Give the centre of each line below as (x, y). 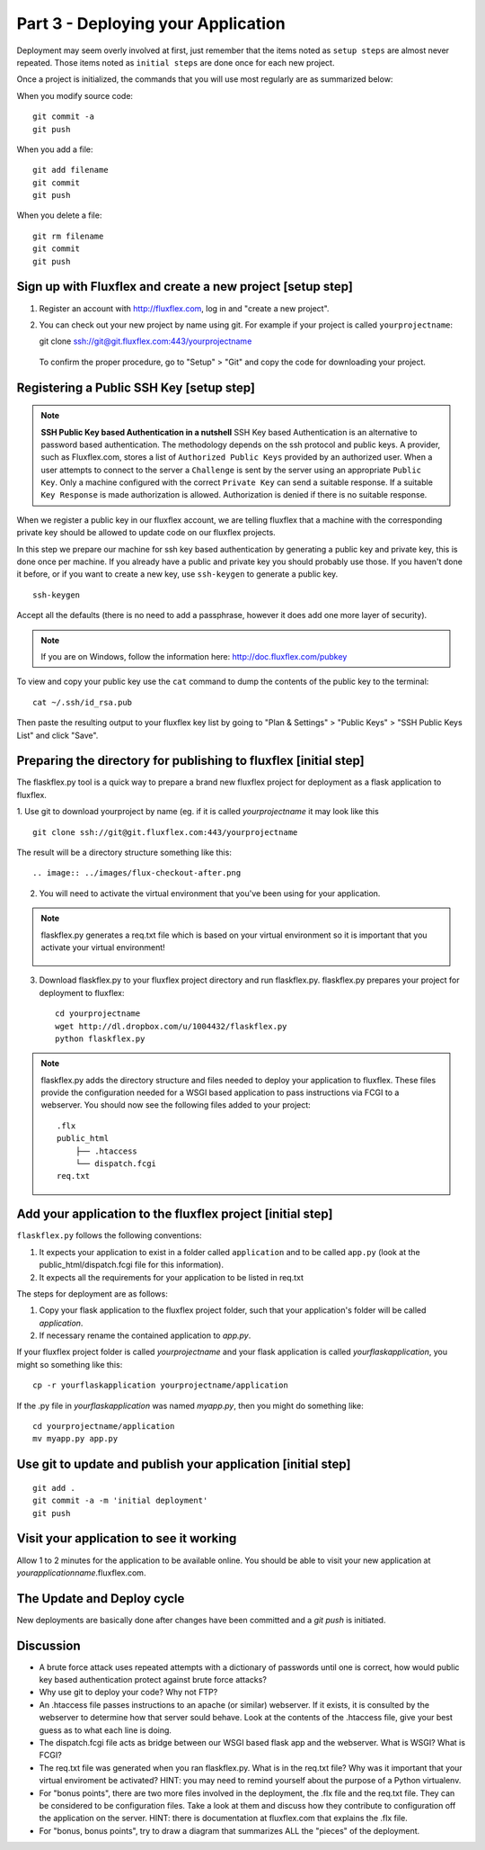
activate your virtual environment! (103, 947)
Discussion (48, 1645)
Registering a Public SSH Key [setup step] (136, 387)
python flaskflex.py (100, 1038)
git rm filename (68, 236)
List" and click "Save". (57, 735)
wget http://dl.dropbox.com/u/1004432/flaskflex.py (171, 1026)
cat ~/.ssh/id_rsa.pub (83, 702)
